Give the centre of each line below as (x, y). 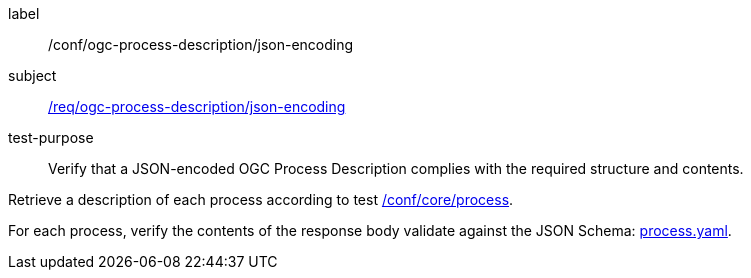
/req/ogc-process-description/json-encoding (197, 106)
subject (32, 75)
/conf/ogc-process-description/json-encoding (201, 44)
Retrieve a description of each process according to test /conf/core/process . (261, 199)
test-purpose (51, 137)
